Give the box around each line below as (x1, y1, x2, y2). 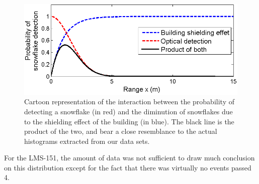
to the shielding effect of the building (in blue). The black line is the (24, 116, 234, 126)
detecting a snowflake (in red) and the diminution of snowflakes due (24, 106, 233, 116)
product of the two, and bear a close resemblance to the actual (24, 126, 217, 136)
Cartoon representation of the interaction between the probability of (24, 96, 234, 107)
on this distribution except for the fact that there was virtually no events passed (4, 162, 251, 172)
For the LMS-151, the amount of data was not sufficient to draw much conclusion (4, 152, 255, 163)
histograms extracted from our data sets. (24, 135, 150, 146)
